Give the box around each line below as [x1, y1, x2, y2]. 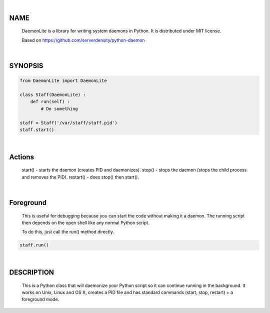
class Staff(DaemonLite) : [19, 91, 86, 97]
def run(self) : [30, 99, 70, 104]
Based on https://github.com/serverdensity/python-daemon [21, 37, 145, 43]
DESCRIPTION [9, 268, 54, 277]
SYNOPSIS [9, 61, 43, 70]
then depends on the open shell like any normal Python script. [21, 219, 149, 225]
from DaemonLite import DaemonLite [19, 78, 107, 83]
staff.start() [19, 126, 54, 132]
